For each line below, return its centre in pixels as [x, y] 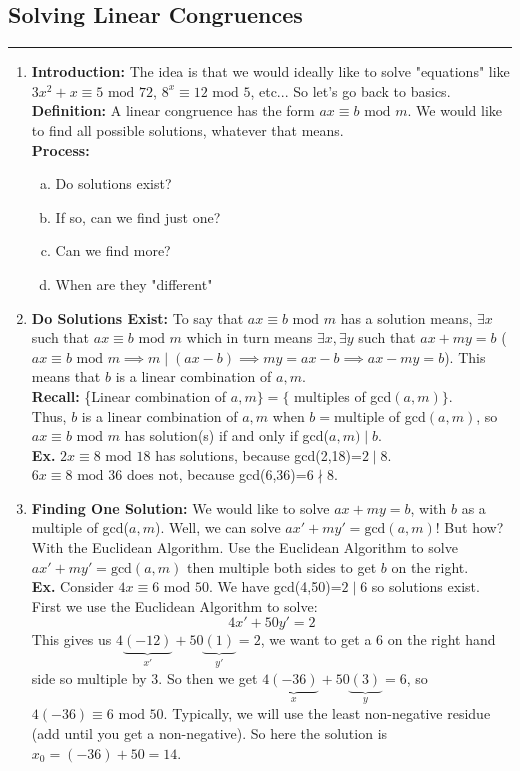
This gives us [71, 639]
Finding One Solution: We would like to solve [180, 507]
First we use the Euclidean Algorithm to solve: [174, 605]
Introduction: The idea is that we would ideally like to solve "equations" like [270, 71]
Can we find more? [113, 250]
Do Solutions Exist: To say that [137, 317]
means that [66, 376]
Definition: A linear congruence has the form [173, 110]
